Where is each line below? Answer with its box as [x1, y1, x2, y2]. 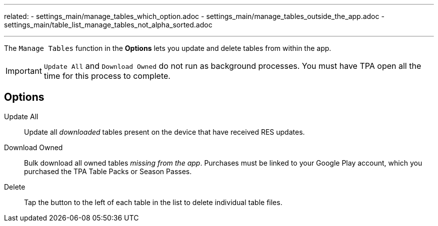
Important [5, 66, 42, 76]
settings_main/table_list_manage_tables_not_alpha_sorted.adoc [4, 20, 212, 29]
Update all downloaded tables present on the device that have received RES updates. [24, 127, 305, 136]
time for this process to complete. [43, 71, 170, 81]
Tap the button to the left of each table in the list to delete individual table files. [24, 198, 282, 207]
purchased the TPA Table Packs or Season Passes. [24, 167, 192, 176]
